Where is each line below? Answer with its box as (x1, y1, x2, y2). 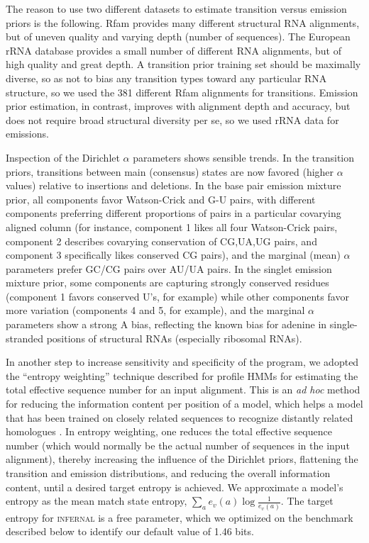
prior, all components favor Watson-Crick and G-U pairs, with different (6, 191, 316, 206)
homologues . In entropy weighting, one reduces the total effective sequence (6, 424, 332, 439)
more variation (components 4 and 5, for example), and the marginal (6, 303, 305, 318)
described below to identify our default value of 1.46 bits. (6, 524, 254, 539)
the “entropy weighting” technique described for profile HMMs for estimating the (6, 368, 358, 383)
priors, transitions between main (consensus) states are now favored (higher (6, 164, 334, 179)
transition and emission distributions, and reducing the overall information (6, 466, 331, 480)
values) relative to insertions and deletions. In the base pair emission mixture (6, 178, 341, 193)
